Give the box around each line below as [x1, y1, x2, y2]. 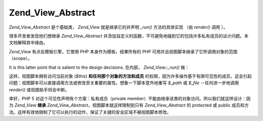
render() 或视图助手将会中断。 [9, 87, 70, 92]
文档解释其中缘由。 [9, 40, 48, 45]
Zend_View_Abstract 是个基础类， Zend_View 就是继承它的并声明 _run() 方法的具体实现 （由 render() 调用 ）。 [9, 24, 228, 30]
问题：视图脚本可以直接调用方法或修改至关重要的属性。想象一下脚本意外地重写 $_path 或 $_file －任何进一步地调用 [9, 80, 239, 86]
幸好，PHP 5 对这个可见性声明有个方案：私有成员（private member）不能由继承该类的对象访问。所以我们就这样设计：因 [9, 96, 251, 102]
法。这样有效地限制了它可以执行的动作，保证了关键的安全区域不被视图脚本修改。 [9, 109, 171, 115]
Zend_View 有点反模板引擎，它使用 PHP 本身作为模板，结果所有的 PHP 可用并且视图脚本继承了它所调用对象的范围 [9, 48, 238, 54]
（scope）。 [9, 56, 33, 61]
